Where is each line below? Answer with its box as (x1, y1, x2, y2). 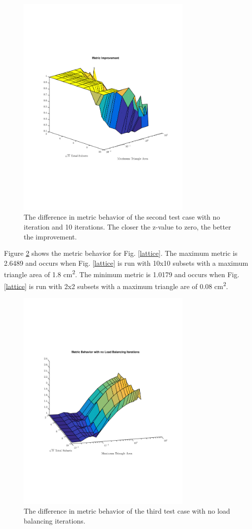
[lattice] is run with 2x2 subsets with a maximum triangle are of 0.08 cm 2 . (4, 279, 228, 291)
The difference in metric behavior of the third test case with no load (24, 506, 230, 516)
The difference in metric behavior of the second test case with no (24, 212, 220, 222)
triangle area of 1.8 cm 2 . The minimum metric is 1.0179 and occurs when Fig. (4, 268, 240, 280)
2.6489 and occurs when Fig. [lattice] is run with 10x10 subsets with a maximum (4, 257, 249, 268)
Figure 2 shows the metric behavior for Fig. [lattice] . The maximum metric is (4, 248, 238, 258)
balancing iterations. (24, 516, 85, 526)
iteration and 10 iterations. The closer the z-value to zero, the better (24, 222, 231, 232)
